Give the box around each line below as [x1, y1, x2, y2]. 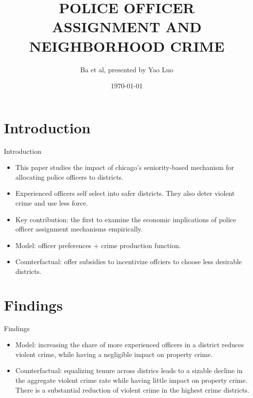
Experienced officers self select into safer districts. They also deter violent [15, 188, 235, 198]
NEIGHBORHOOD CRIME [29, 36, 225, 56]
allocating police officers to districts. [15, 171, 123, 182]
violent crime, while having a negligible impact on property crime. [15, 349, 213, 359]
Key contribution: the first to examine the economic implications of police [15, 214, 236, 224]
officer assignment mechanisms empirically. [15, 224, 143, 234]
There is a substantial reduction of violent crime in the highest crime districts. [15, 384, 250, 395]
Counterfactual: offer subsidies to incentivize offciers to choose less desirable [15, 256, 242, 267]
